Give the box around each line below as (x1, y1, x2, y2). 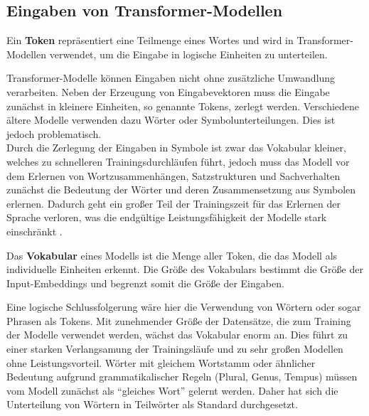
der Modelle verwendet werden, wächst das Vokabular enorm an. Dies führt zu (6, 327, 348, 342)
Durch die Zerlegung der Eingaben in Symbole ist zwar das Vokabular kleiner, (6, 140, 346, 155)
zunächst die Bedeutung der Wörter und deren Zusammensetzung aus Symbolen (6, 182, 356, 197)
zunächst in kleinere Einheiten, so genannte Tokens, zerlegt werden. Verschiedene (6, 98, 360, 113)
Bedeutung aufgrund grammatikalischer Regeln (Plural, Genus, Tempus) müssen (6, 369, 358, 384)
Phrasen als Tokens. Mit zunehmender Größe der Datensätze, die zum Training (6, 313, 351, 328)
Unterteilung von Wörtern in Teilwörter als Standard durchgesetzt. (6, 397, 298, 412)
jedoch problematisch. (6, 126, 102, 141)
